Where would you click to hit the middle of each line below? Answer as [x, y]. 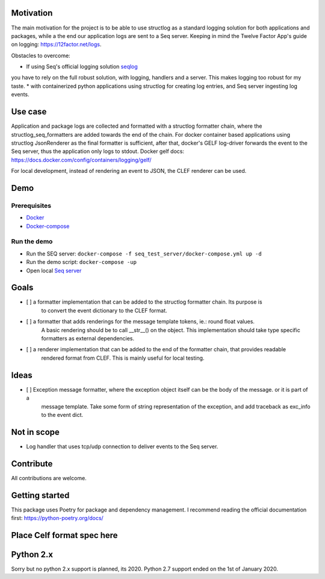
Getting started [40, 495]
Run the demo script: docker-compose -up [81, 262]
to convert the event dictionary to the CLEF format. [104, 310]
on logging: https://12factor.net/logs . [56, 45]
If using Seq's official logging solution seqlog [82, 67]
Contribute [32, 464]
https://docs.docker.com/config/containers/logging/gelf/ [81, 160]
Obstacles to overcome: [41, 55]
